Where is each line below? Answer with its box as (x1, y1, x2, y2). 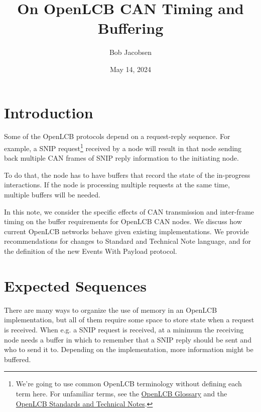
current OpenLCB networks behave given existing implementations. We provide (4, 226, 249, 236)
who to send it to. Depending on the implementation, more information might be (4, 344, 253, 355)
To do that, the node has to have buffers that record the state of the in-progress (4, 169, 250, 180)
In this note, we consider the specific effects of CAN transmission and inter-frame (4, 206, 254, 217)
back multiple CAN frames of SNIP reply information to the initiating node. (4, 153, 239, 163)
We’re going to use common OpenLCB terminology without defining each (16, 378, 242, 389)
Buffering (97, 18, 164, 38)
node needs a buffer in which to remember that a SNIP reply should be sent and (4, 334, 251, 345)
